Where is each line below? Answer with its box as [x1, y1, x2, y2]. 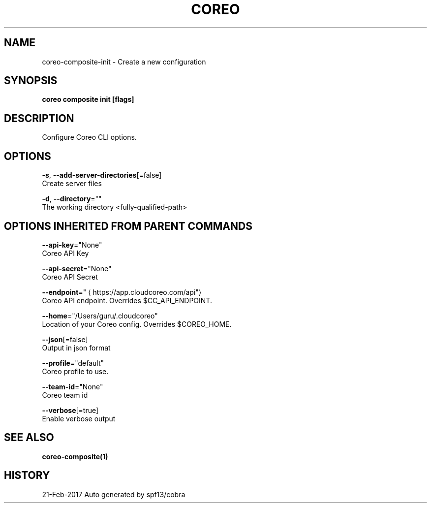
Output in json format [42, 343, 111, 352]
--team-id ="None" [42, 382, 103, 391]
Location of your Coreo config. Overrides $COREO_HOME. [42, 319, 232, 328]
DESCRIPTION [4, 112, 74, 125]
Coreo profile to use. [42, 367, 109, 376]
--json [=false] [42, 335, 88, 344]
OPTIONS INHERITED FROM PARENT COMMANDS [4, 220, 252, 232]
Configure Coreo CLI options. [42, 133, 137, 142]
